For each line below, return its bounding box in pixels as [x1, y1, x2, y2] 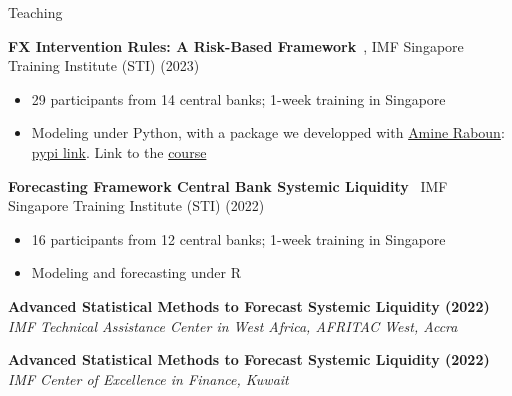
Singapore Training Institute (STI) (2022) [8, 195, 265, 216]
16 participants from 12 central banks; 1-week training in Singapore [31, 228, 446, 249]
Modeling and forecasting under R [31, 262, 242, 283]
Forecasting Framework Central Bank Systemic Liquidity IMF [8, 175, 448, 196]
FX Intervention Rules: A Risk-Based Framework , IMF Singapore [8, 35, 464, 56]
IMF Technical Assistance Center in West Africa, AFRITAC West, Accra [8, 315, 458, 336]
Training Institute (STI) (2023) [8, 55, 200, 76]
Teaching [8, 2, 63, 22]
